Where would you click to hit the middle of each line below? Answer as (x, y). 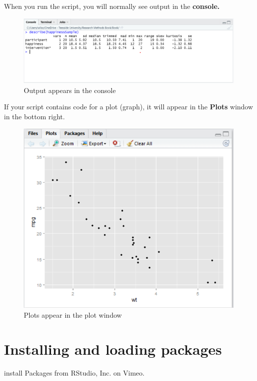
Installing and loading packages (113, 349)
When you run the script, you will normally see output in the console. (112, 6)
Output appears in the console (70, 90)
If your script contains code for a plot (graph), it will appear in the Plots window (128, 107)
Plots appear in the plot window (73, 314)
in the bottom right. (34, 117)
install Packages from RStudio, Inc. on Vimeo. (74, 372)
